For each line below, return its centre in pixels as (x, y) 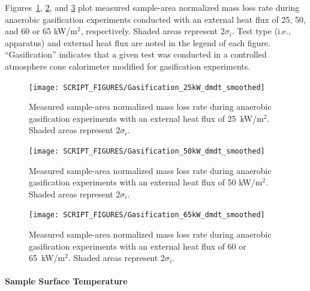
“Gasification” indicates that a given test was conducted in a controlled (136, 54)
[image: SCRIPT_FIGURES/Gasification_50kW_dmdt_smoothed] (147, 151)
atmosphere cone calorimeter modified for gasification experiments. (128, 66)
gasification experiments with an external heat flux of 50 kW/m (146, 182)
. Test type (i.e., (261, 31)
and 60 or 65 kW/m (41, 31)
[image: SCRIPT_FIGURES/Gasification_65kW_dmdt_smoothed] (147, 215)
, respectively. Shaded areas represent (149, 31)
